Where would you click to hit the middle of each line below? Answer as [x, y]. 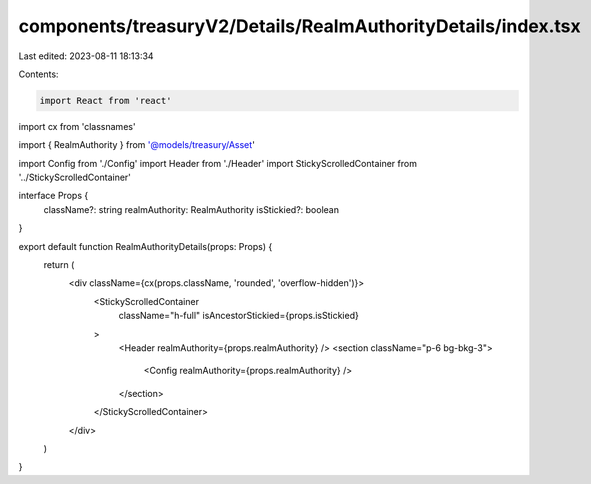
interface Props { [53, 196]
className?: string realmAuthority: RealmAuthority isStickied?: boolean [191, 209]
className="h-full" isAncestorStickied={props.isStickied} [238, 316]
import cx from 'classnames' [77, 126]
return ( [59, 265]
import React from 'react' [105, 100]
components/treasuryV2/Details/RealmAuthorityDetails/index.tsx [300, 26]
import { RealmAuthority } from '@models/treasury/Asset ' [136, 145]
